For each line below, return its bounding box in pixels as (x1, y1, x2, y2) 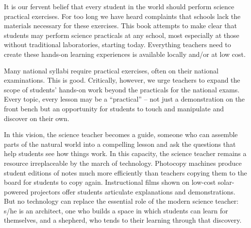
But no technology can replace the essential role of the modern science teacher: (4, 196, 239, 206)
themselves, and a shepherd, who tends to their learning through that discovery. (4, 215, 242, 225)
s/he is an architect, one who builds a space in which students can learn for (4, 205, 228, 215)
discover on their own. (4, 113, 69, 123)
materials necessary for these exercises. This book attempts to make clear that (4, 20, 237, 31)
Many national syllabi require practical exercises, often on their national (4, 65, 218, 75)
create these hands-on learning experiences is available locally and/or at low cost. (4, 49, 246, 59)
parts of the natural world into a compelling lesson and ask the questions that (4, 139, 236, 149)
